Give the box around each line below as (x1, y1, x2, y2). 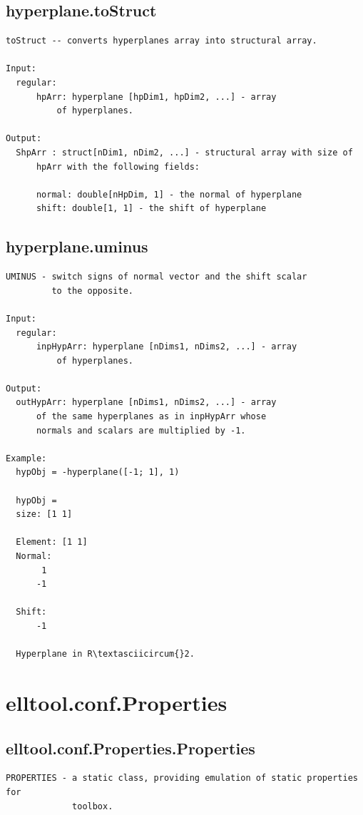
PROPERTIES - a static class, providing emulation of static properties (6, 773, 358, 784)
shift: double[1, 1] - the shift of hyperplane (36, 203, 267, 214)
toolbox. (72, 801, 113, 811)
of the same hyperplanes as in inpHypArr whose (36, 411, 267, 422)
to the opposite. (51, 285, 133, 296)
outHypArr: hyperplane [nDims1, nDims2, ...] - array (16, 397, 277, 408)
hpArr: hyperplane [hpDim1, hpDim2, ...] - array (36, 91, 277, 102)
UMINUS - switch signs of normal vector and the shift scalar (6, 272, 307, 282)
